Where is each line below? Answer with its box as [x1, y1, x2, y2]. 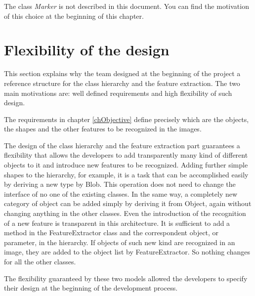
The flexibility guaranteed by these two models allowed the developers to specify [4, 273, 248, 283]
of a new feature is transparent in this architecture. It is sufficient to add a [4, 217, 230, 228]
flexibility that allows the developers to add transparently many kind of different [4, 150, 248, 160]
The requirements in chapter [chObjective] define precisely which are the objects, [4, 114, 249, 124]
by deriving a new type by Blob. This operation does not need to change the [4, 179, 236, 189]
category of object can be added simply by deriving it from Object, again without [4, 198, 252, 209]
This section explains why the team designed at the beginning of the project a [4, 68, 241, 79]
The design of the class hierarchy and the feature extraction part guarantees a [4, 140, 240, 150]
